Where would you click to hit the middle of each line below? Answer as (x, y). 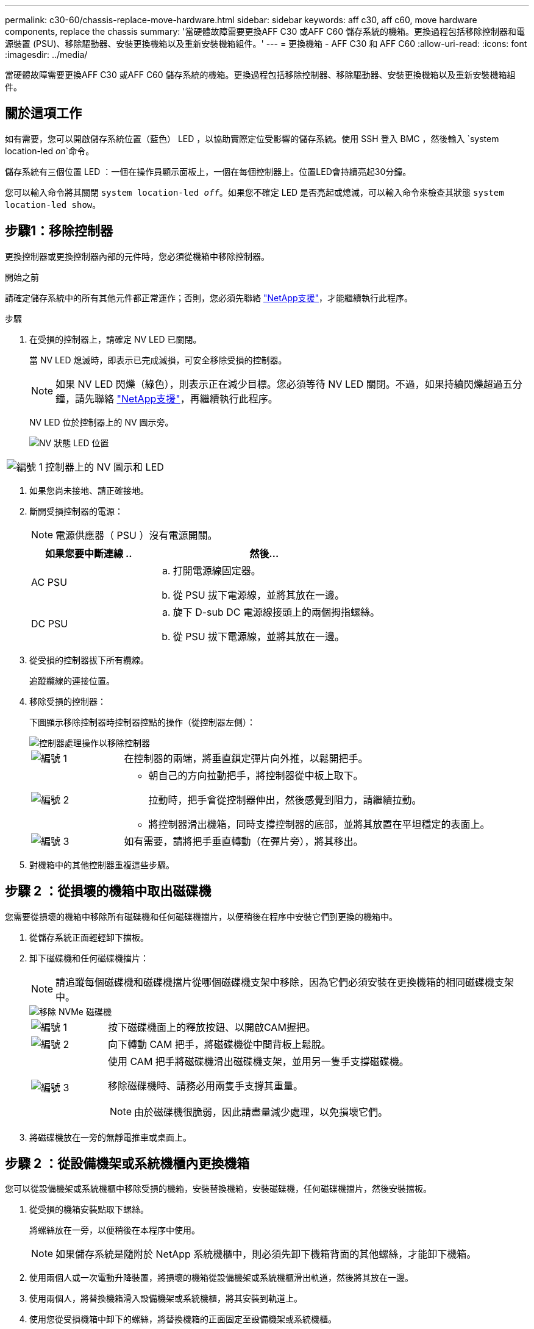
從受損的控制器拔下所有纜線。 (89, 660)
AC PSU (49, 582)
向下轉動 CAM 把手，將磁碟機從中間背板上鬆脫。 (219, 1044)
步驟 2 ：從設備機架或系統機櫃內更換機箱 (127, 1163)
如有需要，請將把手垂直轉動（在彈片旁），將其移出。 (244, 841)
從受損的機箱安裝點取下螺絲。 (89, 1210)
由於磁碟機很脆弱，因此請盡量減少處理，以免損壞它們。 (261, 1112)
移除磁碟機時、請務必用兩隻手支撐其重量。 (205, 1085)
